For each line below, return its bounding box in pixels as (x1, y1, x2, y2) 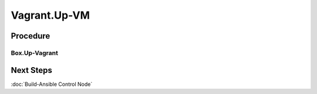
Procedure (11, 31, 50, 41)
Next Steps (11, 65, 52, 75)
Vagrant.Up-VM (11, 9, 90, 22)
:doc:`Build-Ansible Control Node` (11, 81, 93, 88)
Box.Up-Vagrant (11, 48, 58, 57)
